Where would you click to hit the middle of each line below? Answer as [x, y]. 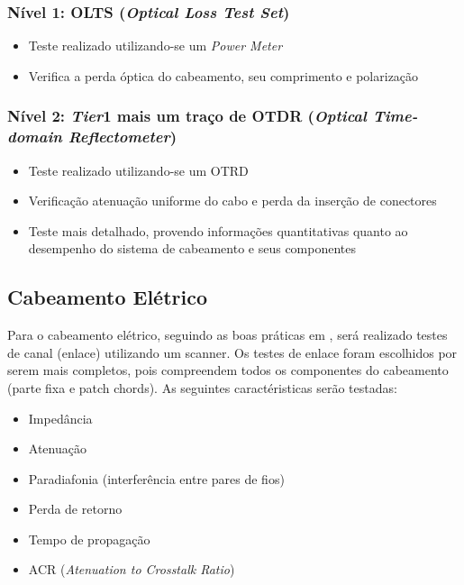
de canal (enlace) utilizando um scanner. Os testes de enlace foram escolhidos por [232, 352]
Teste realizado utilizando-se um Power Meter [155, 46]
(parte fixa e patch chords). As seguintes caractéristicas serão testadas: [202, 387]
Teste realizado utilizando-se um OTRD [138, 170]
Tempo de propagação [89, 539]
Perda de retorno [75, 509]
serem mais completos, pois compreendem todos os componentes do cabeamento [228, 370]
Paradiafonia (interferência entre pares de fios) [156, 478]
